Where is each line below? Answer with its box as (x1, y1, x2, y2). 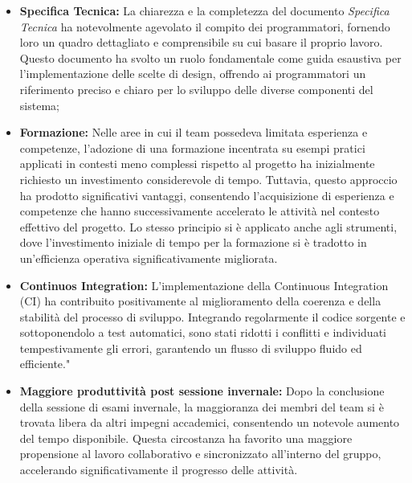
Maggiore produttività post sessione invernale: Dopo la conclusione (19, 383, 385, 399)
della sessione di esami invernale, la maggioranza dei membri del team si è (19, 398, 384, 415)
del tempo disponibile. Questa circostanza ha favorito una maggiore (19, 429, 353, 446)
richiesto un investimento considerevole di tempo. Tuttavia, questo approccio (19, 170, 398, 187)
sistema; (19, 96, 59, 113)
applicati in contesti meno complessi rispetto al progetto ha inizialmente (19, 155, 375, 172)
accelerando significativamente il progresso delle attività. (19, 461, 298, 478)
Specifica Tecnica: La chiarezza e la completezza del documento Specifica (19, 2, 390, 18)
